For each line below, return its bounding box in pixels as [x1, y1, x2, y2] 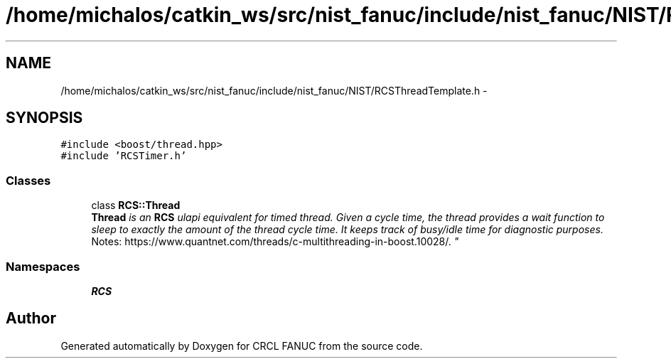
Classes [6, 173, 51, 188]
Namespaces [6, 259, 80, 274]
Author [6, 309, 56, 328]
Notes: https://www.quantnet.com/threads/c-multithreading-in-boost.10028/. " [91, 235, 459, 248]
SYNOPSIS [6, 109, 83, 127]
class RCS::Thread [91, 199, 181, 212]
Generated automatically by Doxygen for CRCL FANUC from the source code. [60, 339, 423, 352]
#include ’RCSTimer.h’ [60, 150, 187, 162]
